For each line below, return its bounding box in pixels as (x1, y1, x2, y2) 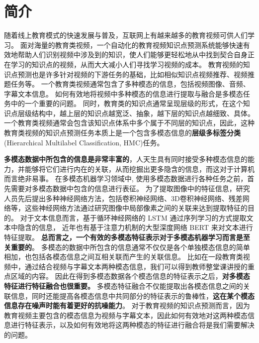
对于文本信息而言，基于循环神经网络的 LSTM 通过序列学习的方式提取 (20, 212, 247, 223)
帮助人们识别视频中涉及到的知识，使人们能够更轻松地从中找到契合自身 (17, 49, 248, 60)
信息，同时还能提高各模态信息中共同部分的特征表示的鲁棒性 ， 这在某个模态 (10, 290, 255, 301)
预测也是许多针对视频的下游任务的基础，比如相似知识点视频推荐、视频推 (17, 69, 255, 79)
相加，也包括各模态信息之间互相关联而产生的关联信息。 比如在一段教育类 (4, 251, 243, 262)
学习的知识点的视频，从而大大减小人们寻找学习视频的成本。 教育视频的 (10, 59, 243, 69)
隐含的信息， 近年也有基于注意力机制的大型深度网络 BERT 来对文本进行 (17, 222, 253, 232)
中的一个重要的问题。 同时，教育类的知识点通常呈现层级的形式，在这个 (10, 98, 243, 109)
